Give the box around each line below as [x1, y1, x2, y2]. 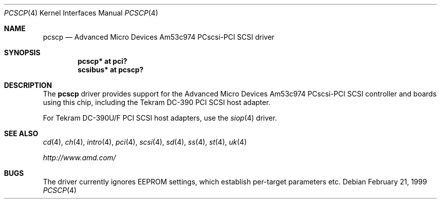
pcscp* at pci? [78, 57, 127, 65]
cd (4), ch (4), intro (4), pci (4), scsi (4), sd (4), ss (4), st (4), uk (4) [43, 138, 247, 146]
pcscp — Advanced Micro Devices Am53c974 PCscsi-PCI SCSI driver [43, 33, 275, 41]
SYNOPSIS [4, 48, 41, 57]
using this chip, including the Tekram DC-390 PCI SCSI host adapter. [43, 98, 271, 107]
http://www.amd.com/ [43, 153, 116, 162]
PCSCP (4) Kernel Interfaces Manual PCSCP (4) [4, 9, 159, 17]
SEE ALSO [4, 129, 38, 138]
